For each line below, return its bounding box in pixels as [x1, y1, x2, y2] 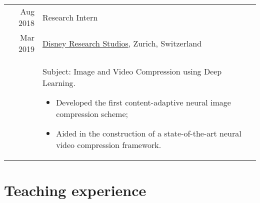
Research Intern [42, 11, 98, 23]
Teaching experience [4, 180, 146, 200]
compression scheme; [56, 108, 128, 119]
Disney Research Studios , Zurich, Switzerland [42, 37, 202, 49]
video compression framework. [56, 139, 161, 150]
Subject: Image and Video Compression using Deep [42, 65, 222, 77]
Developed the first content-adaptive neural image [56, 96, 231, 108]
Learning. [42, 77, 76, 88]
